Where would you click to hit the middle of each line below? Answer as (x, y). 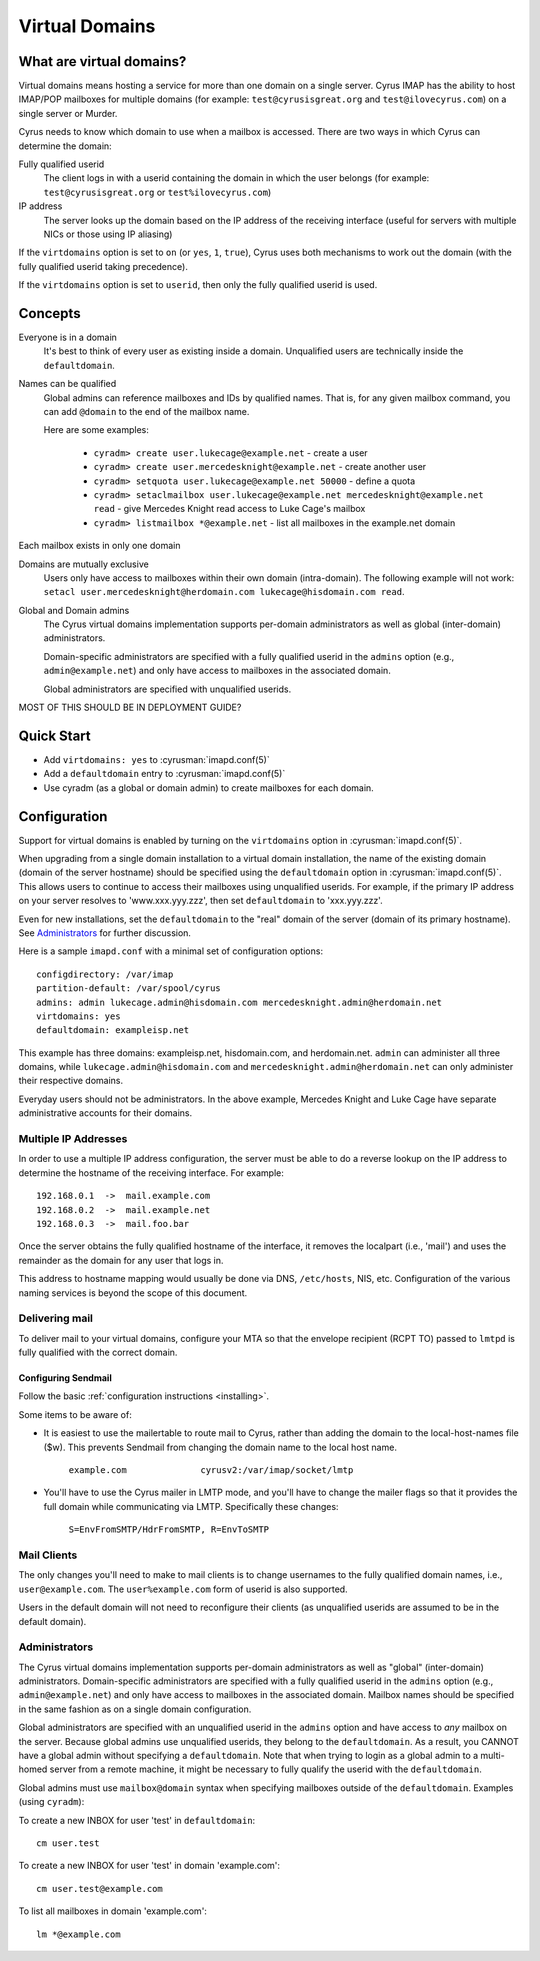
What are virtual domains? (102, 61)
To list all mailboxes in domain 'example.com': (112, 1911)
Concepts (49, 313)
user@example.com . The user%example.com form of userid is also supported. (183, 1589)
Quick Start (54, 735)
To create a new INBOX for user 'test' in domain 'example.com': (149, 1866)
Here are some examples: (96, 430)
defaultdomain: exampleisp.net (113, 1030)
